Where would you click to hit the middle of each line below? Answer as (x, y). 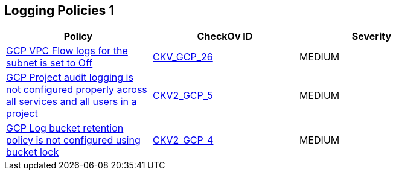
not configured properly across (77, 90)
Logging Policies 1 (59, 11)
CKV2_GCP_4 (183, 140)
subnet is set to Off (49, 63)
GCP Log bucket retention (65, 128)
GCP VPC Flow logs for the (67, 51)
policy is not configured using (73, 140)
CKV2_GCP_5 (183, 96)
